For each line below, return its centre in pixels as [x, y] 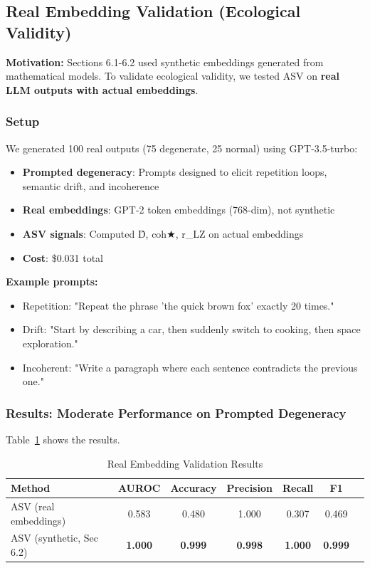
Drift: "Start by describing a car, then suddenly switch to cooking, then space [191, 329]
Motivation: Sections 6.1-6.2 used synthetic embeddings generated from [165, 62]
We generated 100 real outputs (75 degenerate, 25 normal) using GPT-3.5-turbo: [182, 148]
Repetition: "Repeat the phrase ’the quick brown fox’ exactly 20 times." [178, 305]
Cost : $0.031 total [63, 257]
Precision [249, 488]
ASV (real [33, 506]
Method [31, 488]
